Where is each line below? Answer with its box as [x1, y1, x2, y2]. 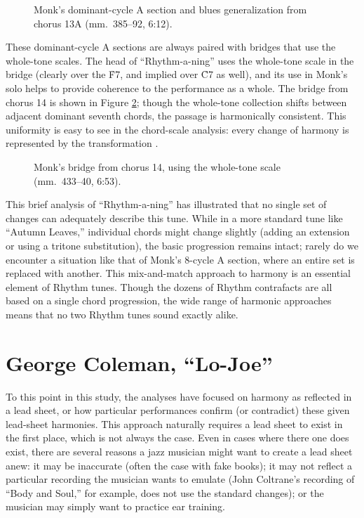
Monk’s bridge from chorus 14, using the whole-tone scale [34, 159, 281, 174]
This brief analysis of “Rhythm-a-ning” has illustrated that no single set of [6, 197, 327, 212]
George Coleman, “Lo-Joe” [6, 348, 273, 377]
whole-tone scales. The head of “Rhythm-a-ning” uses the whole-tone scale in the [6, 53, 354, 67]
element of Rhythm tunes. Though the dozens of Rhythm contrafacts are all [6, 279, 332, 294]
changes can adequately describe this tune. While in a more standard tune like [6, 210, 343, 225]
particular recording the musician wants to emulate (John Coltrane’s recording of [6, 472, 355, 486]
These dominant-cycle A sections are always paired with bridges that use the [6, 39, 336, 54]
